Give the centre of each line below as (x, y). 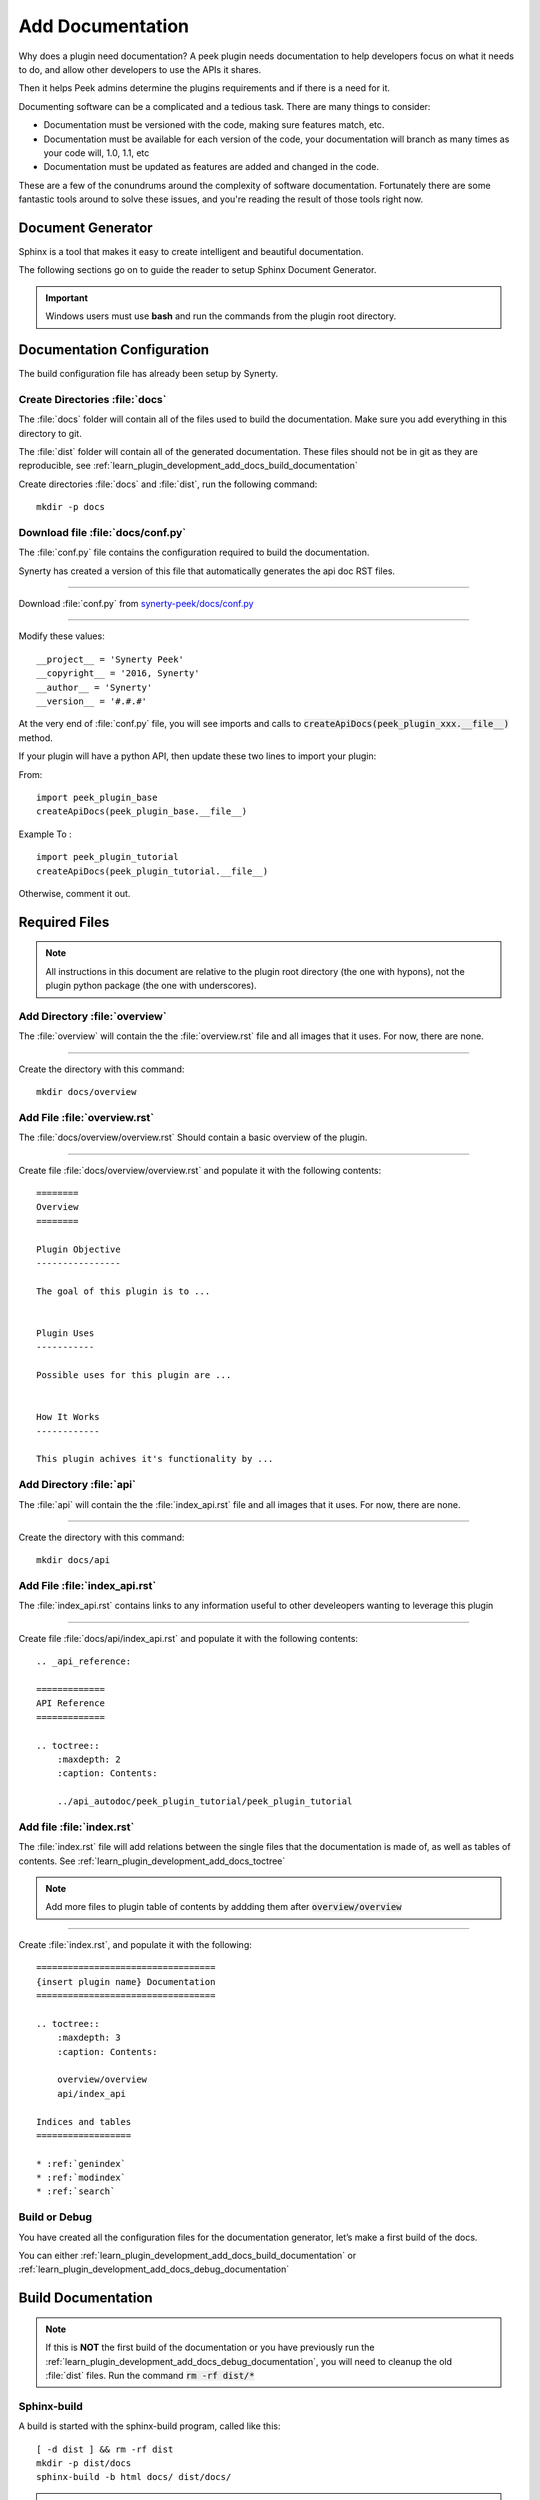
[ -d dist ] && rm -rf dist (105, 2449)
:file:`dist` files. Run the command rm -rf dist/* (150, 2375)
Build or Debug (55, 2217)
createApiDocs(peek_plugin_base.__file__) (142, 811)
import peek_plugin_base (97, 797)
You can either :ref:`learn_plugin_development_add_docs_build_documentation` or (187, 2255)
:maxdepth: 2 (88, 1759)
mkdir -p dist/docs (84, 2463)
